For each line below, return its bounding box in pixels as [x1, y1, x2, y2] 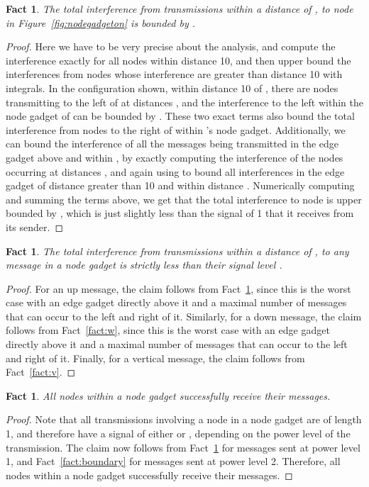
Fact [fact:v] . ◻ [6, 364, 76, 379]
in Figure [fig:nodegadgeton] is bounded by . [6, 15, 195, 30]
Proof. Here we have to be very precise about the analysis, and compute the [6, 39, 336, 54]
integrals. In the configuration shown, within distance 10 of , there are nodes [6, 80, 338, 95]
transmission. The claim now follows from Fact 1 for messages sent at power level [6, 440, 360, 454]
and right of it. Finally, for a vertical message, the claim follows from [6, 350, 305, 365]
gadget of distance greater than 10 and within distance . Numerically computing [6, 178, 355, 193]
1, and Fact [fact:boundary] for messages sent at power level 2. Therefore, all [6, 454, 341, 469]
